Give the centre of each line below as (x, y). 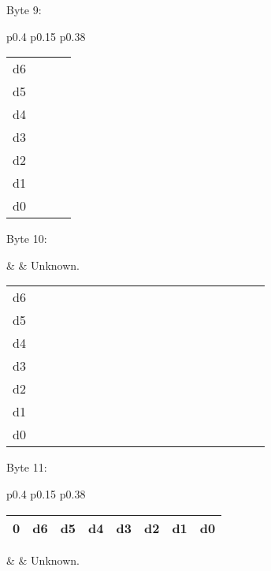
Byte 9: (24, 9)
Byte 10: (27, 239)
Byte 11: (27, 467)
